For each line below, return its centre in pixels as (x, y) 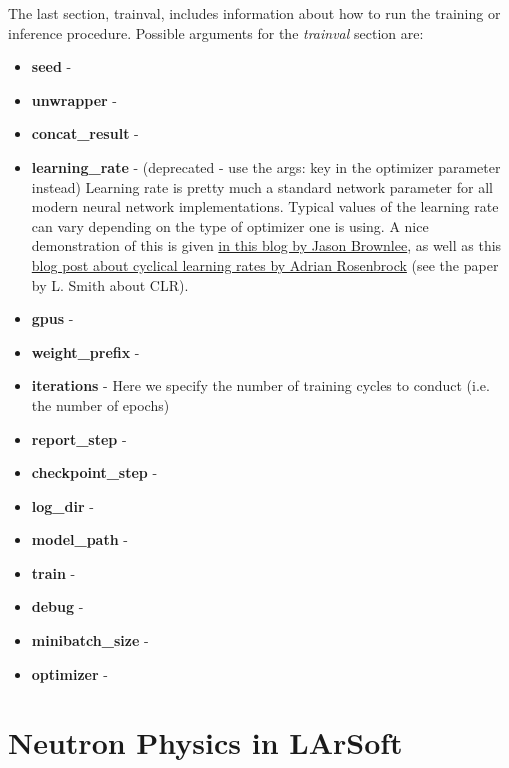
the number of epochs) (100, 404)
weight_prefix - (85, 351)
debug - (57, 606)
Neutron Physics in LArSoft (205, 742)
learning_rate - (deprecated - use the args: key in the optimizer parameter (266, 166)
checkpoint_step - (94, 472)
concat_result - (85, 133)
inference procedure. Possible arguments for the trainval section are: (216, 32)
